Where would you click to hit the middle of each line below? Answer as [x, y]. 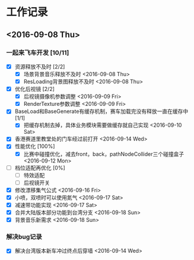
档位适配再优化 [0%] [40, 168]
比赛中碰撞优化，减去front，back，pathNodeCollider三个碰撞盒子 [104, 154]
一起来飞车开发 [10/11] [38, 52]
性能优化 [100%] [35, 146]
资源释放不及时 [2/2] [40, 67]
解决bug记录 [24, 237]
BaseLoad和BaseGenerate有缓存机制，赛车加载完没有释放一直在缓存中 [101, 111]
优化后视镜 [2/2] [35, 89]
